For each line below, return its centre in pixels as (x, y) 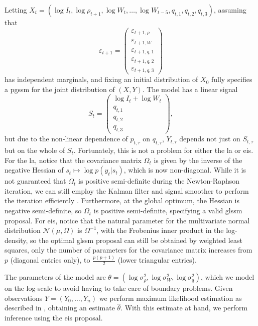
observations (24, 298)
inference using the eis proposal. (54, 317)
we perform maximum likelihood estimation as (170, 298)
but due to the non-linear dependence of (66, 139)
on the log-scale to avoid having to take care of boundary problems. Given (119, 288)
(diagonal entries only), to (50, 260)
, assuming (230, 10)
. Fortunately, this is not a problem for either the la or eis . (163, 150)
